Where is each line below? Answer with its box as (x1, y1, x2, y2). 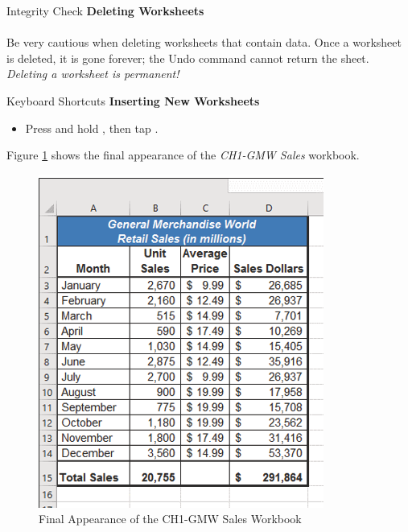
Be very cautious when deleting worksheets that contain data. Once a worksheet (6, 34, 402, 51)
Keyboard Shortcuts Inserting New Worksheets (6, 92, 260, 109)
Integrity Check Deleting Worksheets (6, 2, 204, 19)
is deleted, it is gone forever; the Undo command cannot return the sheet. (6, 49, 369, 66)
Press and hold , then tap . (25, 119, 159, 136)
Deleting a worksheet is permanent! (6, 65, 179, 82)
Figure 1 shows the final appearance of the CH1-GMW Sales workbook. (6, 146, 360, 163)
